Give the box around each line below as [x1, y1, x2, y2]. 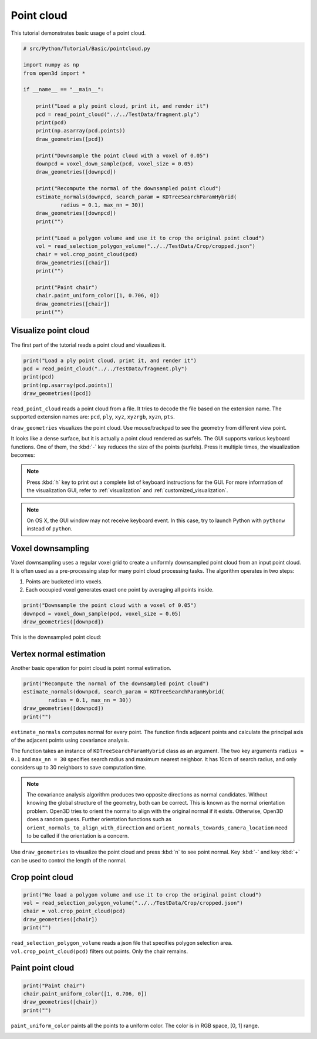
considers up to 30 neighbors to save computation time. [11, 764, 147, 771]
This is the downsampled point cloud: [11, 633, 102, 641]
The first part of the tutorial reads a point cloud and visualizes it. [11, 341, 166, 348]
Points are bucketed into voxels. [25, 578, 103, 585]
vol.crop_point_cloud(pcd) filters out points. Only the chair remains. [11, 948, 188, 955]
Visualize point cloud [11, 326, 90, 336]
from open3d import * [23, 69, 86, 77]
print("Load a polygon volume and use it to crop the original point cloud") [35, 234, 265, 241]
